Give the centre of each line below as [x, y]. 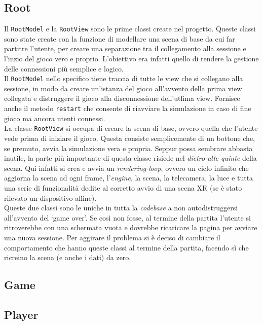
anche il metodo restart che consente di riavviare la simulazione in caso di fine [128, 108]
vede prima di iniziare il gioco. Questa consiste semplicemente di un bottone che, [130, 138]
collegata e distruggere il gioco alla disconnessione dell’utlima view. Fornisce [122, 98]
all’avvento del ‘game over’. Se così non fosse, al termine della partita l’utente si [127, 217]
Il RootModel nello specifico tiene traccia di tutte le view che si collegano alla [124, 78]
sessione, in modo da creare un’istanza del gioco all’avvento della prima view [123, 88]
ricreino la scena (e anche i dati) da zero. [68, 257]
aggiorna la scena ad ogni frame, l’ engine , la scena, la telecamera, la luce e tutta [129, 178]
